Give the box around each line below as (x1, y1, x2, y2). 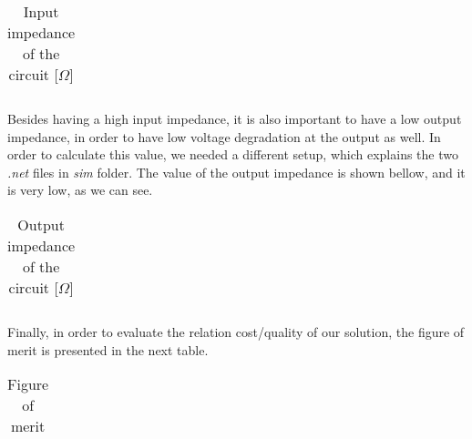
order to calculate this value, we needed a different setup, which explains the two (7, 145, 458, 164)
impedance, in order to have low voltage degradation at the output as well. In (7, 127, 441, 146)
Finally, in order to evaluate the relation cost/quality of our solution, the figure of (7, 322, 465, 341)
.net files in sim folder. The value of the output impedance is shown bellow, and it (7, 162, 466, 181)
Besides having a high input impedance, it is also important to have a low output (7, 109, 462, 128)
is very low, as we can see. (7, 180, 153, 199)
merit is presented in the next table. (7, 340, 209, 359)
